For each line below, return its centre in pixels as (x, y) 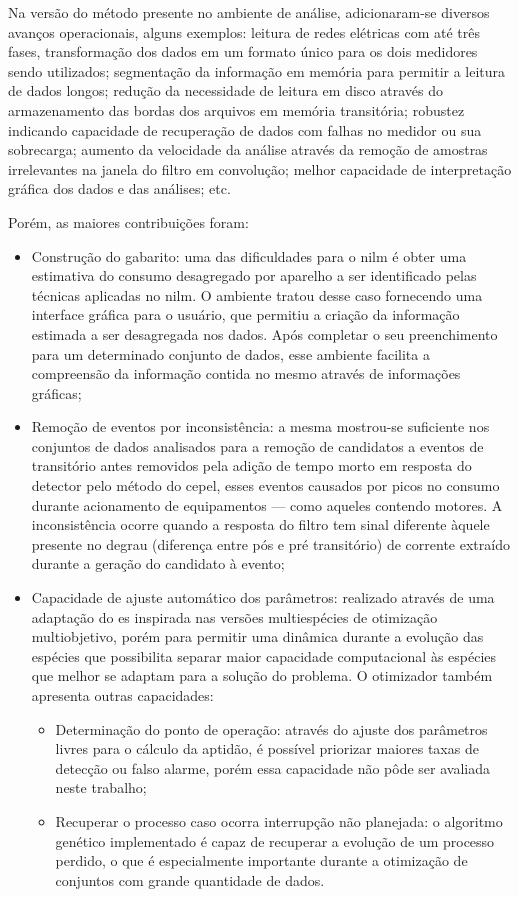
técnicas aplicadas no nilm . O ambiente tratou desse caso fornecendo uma (257, 294)
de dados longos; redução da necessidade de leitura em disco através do (225, 90)
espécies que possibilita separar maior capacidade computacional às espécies (264, 655)
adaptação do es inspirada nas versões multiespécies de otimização (234, 616)
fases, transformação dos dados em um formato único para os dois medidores (243, 51)
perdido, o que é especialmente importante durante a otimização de (261, 860)
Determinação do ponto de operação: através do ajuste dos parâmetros (271, 728)
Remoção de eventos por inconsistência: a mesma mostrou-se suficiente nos (260, 426)
